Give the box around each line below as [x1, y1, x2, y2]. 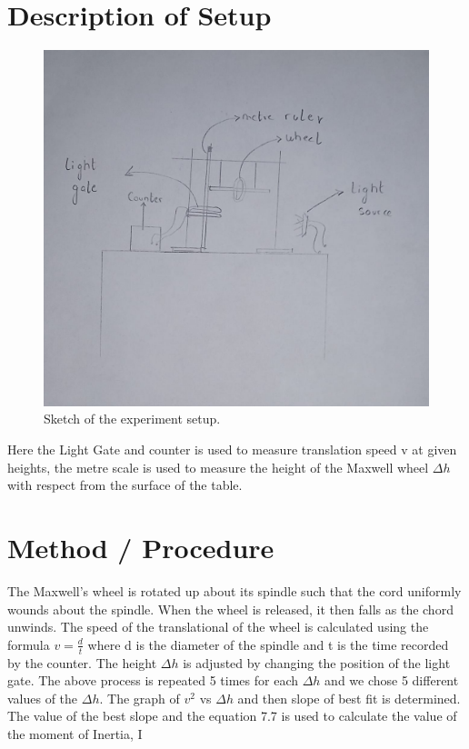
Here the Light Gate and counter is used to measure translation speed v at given [7, 440, 457, 459]
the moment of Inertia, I [7, 724, 143, 743]
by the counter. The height [7, 653, 157, 672]
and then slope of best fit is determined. [237, 688, 461, 707]
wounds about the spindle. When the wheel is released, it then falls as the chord [7, 599, 454, 618]
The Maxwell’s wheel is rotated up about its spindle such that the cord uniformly [7, 581, 462, 600]
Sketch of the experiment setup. [44, 409, 221, 428]
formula [7, 634, 50, 654]
